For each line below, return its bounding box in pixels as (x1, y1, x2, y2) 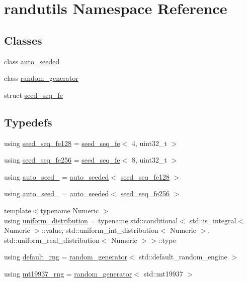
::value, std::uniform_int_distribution (42, 225, 158, 235)
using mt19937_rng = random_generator (4, 268, 132, 278)
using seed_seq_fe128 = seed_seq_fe (4, 137, 120, 148)
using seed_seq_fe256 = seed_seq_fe (4, 155, 120, 165)
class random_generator (4, 73, 78, 83)
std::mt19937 (143, 268, 183, 278)
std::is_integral (189, 215, 236, 225)
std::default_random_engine (139, 251, 227, 262)
